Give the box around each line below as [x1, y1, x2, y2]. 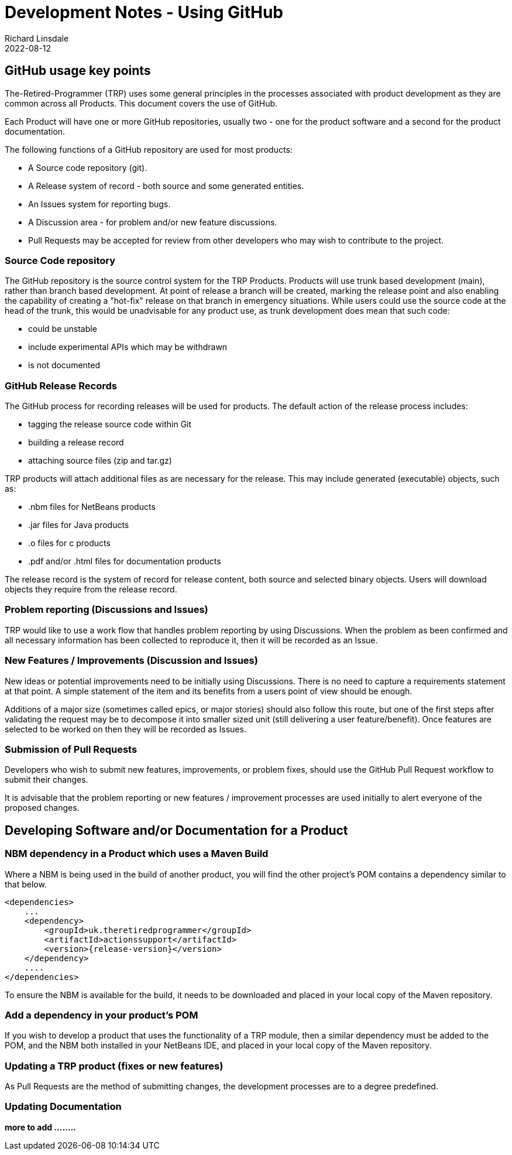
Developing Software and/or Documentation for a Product [5, 822, 348, 838]
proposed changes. [5, 803, 80, 813]
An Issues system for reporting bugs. [28, 198, 171, 209]
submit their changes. [5, 774, 88, 785]
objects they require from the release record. [5, 584, 177, 595]
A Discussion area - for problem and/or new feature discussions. [28, 217, 277, 227]
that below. [5, 879, 47, 889]
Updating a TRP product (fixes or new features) [5, 1060, 224, 1072]
